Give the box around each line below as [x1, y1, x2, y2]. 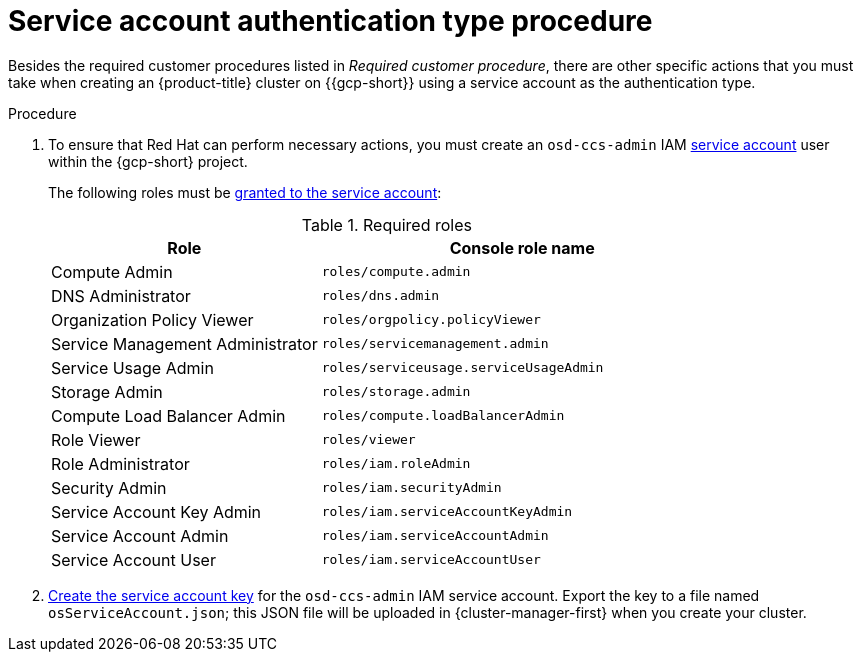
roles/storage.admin [321, 384, 471, 400]
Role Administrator [51, 453, 190, 474]
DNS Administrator [51, 285, 191, 306]
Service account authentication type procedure [8, 4, 653, 38]
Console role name [449, 237, 595, 258]
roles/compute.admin [321, 264, 471, 280]
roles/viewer [321, 432, 416, 448]
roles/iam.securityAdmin [321, 480, 502, 496]
